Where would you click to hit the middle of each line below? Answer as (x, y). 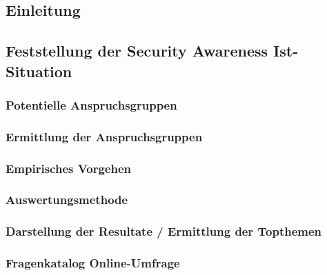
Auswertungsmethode (67, 200)
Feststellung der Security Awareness (137, 51)
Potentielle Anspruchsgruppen (91, 104)
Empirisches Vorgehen (69, 168)
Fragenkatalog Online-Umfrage (93, 263)
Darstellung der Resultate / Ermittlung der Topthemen (164, 231)
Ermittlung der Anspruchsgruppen (104, 136)
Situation (39, 71)
